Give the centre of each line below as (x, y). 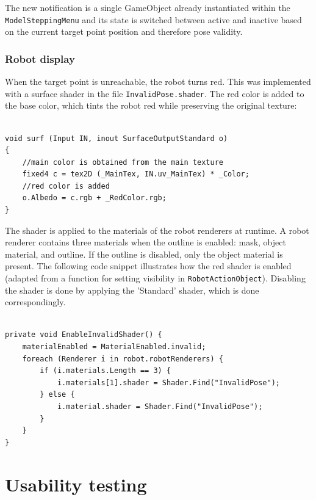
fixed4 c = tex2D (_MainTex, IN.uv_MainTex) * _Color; (136, 174)
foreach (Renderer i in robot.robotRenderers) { (123, 359)
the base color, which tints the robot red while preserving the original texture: (151, 105)
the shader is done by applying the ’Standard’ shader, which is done (132, 290)
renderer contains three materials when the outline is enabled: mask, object (145, 242)
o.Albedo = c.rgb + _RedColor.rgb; (94, 198)
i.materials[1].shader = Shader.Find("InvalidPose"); (169, 382)
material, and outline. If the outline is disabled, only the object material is (144, 254)
